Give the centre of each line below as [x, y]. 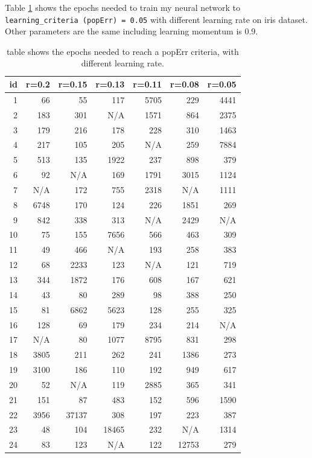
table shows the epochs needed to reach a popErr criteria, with [123, 51]
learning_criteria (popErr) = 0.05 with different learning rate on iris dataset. [156, 19]
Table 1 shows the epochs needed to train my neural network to [123, 7]
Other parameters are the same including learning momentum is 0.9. [132, 31]
